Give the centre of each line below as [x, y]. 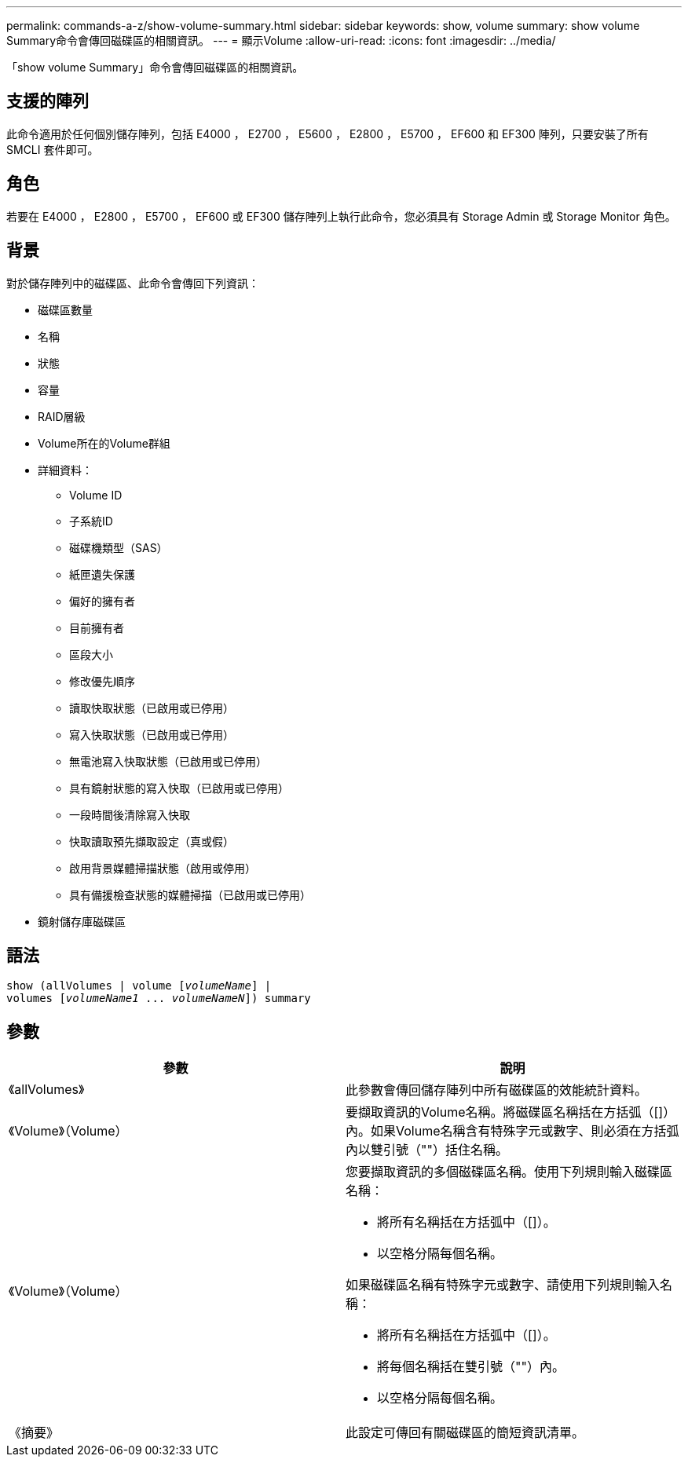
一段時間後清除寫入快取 [130, 814]
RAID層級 [62, 416]
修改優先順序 [102, 681]
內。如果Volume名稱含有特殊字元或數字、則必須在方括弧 [512, 1131]
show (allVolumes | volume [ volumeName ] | [139, 986]
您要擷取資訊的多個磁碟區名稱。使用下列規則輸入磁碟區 [509, 1172]
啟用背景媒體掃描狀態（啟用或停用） [163, 868]
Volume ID [96, 495]
